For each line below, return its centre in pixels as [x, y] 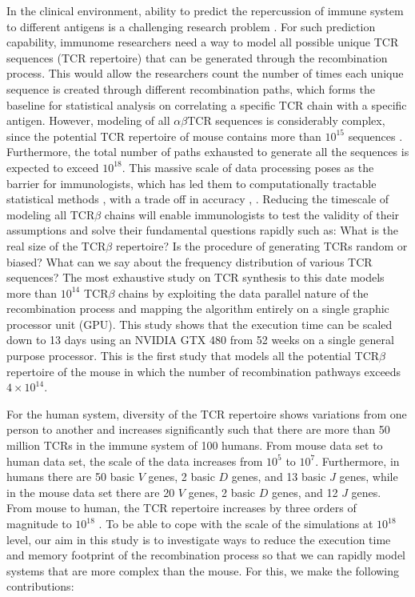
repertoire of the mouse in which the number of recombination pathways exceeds [204, 371]
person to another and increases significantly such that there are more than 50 [198, 429]
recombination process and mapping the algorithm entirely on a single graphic [198, 309]
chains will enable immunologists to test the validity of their [252, 214]
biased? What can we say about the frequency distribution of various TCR [190, 261]
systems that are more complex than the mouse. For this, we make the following [203, 570]
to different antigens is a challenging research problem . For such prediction [191, 26]
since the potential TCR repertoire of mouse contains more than [164, 136]
